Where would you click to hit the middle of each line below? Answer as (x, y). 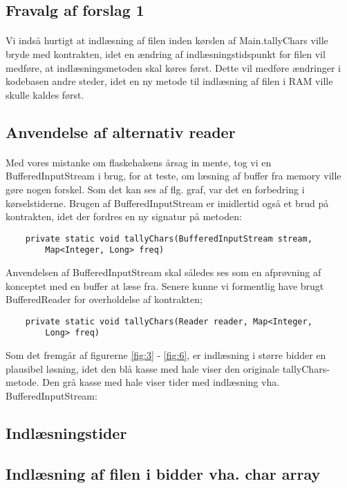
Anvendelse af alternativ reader (121, 131)
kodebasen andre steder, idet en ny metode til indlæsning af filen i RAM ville (169, 81)
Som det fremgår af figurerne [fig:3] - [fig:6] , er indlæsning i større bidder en (166, 355)
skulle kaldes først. (45, 94)
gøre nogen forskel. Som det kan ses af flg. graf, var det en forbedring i (155, 189)
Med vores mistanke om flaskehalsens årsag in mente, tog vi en (139, 162)
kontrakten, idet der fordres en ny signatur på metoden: (124, 216)
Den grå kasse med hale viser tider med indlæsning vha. (161, 382)
